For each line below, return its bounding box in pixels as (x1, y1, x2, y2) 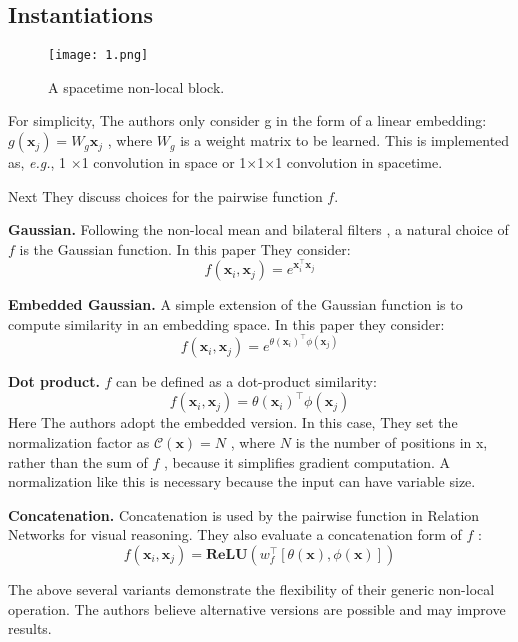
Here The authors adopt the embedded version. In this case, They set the (8, 412, 458, 433)
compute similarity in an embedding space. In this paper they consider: (8, 313, 445, 334)
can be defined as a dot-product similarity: (116, 371, 377, 392)
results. (8, 618, 52, 639)
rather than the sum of (8, 451, 148, 472)
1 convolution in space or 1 (81, 152, 247, 173)
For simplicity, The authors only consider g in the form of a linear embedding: (8, 110, 487, 131)
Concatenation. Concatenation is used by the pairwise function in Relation (8, 504, 480, 525)
